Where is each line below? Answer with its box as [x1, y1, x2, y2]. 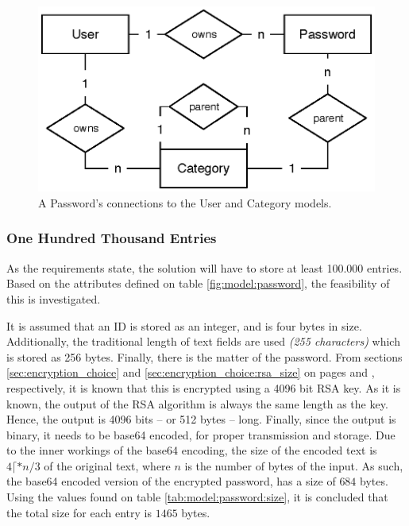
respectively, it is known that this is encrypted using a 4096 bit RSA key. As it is [6, 379, 401, 396]
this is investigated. [6, 290, 101, 307]
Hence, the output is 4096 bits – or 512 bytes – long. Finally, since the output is [6, 411, 396, 427]
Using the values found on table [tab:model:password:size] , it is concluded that [6, 489, 388, 505]
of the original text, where [44, 457, 171, 474]
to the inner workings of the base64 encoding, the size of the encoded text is [6, 442, 377, 458]
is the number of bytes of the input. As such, [184, 457, 403, 474]
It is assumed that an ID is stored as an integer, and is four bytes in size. [6, 317, 362, 334]
